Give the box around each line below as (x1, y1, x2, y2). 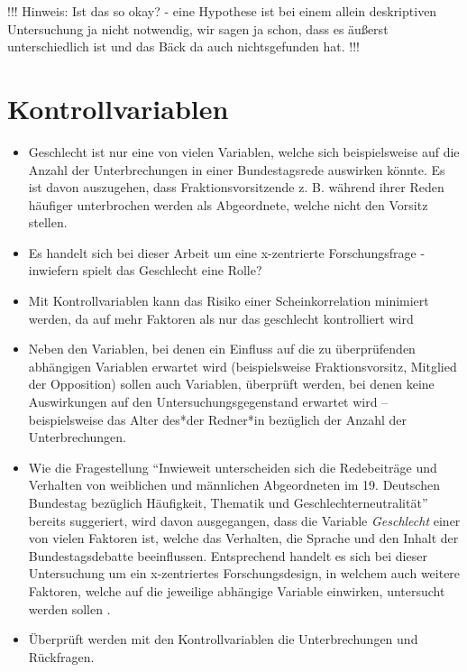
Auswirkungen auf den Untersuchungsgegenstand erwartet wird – (28, 392, 389, 411)
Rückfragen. (28, 647, 95, 666)
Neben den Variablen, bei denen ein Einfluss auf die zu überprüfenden (28, 339, 416, 358)
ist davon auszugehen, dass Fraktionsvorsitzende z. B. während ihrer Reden (28, 178, 444, 197)
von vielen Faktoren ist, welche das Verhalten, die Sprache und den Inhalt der (28, 529, 459, 548)
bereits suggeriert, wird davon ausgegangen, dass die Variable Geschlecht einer (28, 511, 461, 529)
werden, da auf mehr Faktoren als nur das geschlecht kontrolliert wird (28, 308, 414, 327)
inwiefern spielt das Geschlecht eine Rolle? (28, 261, 262, 280)
